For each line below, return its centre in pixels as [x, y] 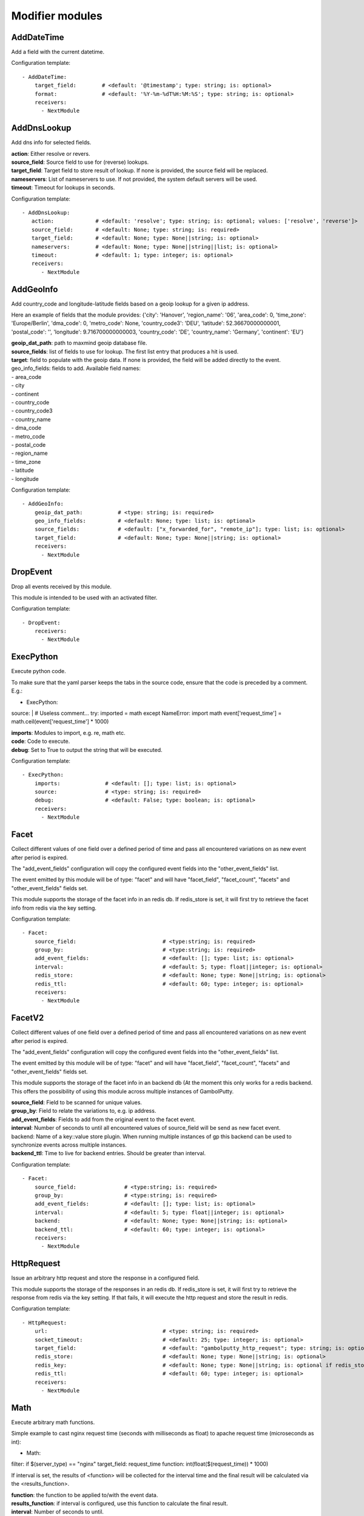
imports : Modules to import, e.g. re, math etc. [68, 733]
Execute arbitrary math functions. [53, 1422]
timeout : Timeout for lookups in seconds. [63, 187]
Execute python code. [39, 671]
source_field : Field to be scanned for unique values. [77, 1102]
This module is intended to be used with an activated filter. [84, 597]
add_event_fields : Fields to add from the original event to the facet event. [103, 1119]
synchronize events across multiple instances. [69, 1145]
